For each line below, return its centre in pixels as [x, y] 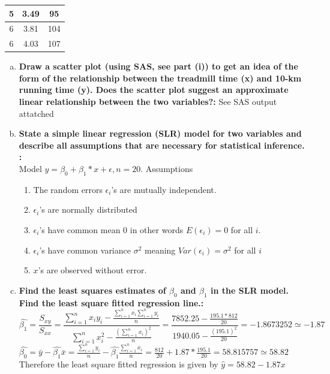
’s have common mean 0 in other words [111, 230]
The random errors [68, 189]
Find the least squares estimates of [92, 290]
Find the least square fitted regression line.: [111, 302]
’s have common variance [85, 250]
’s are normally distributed [88, 209]
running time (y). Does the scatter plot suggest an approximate [154, 90]
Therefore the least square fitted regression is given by [118, 364]
